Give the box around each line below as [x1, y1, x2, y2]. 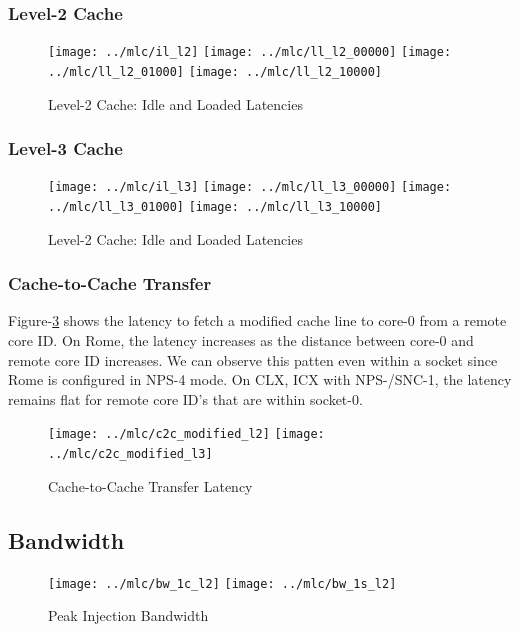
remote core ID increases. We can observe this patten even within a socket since [8, 349, 498, 370]
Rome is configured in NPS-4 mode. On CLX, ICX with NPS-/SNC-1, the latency [8, 369, 512, 390]
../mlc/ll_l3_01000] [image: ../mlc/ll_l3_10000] [48, 200, 382, 214]
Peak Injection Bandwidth [48, 605, 209, 626]
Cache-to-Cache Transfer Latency [48, 475, 253, 496]
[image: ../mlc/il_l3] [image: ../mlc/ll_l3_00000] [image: [48, 180, 452, 195]
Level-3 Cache [8, 136, 123, 161]
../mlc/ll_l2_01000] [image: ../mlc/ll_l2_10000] [48, 64, 382, 79]
